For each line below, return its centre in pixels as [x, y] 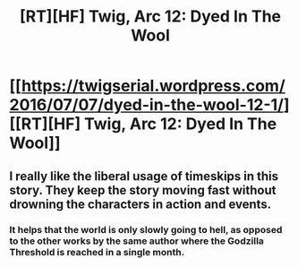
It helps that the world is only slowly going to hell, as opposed [146, 229]
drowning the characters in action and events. [140, 204]
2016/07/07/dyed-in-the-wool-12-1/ [147, 105]
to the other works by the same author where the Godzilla [136, 241]
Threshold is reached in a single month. [97, 252]
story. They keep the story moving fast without [143, 190]
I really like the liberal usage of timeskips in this [144, 176]
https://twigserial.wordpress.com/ [153, 86]
